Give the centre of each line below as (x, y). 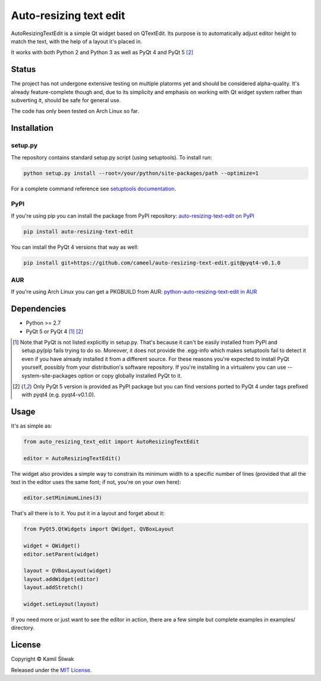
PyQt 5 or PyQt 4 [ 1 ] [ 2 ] (54, 331)
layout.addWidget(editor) (61, 579)
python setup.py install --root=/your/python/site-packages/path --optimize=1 (141, 173)
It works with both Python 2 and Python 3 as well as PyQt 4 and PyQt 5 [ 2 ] (102, 52)
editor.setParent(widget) (61, 554)
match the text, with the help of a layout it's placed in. (77, 41)
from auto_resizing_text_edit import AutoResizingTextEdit (111, 442)
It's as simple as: (32, 426)
